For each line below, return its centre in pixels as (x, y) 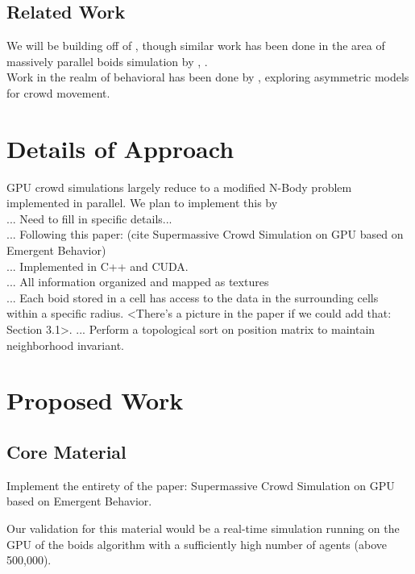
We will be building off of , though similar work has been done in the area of (196, 46)
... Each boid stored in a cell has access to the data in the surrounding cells (193, 297)
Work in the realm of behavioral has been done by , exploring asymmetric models (208, 77)
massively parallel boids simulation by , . (107, 61)
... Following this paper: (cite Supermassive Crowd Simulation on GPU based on (205, 234)
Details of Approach (120, 148)
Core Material (66, 451)
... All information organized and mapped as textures (138, 282)
